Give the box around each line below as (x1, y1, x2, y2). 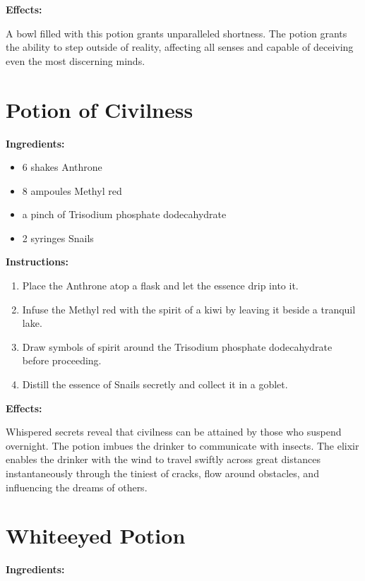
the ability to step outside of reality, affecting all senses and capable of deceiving (6, 40, 354, 54)
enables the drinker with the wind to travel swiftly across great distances (6, 452, 321, 467)
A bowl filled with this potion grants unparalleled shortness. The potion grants (6, 25, 347, 40)
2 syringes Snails (22, 230, 94, 245)
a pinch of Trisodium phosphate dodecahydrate (22, 207, 227, 222)
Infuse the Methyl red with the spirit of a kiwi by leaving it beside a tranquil (22, 301, 356, 316)
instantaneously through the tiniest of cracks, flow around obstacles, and (6, 466, 319, 480)
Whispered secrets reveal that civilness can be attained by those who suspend (6, 424, 342, 439)
